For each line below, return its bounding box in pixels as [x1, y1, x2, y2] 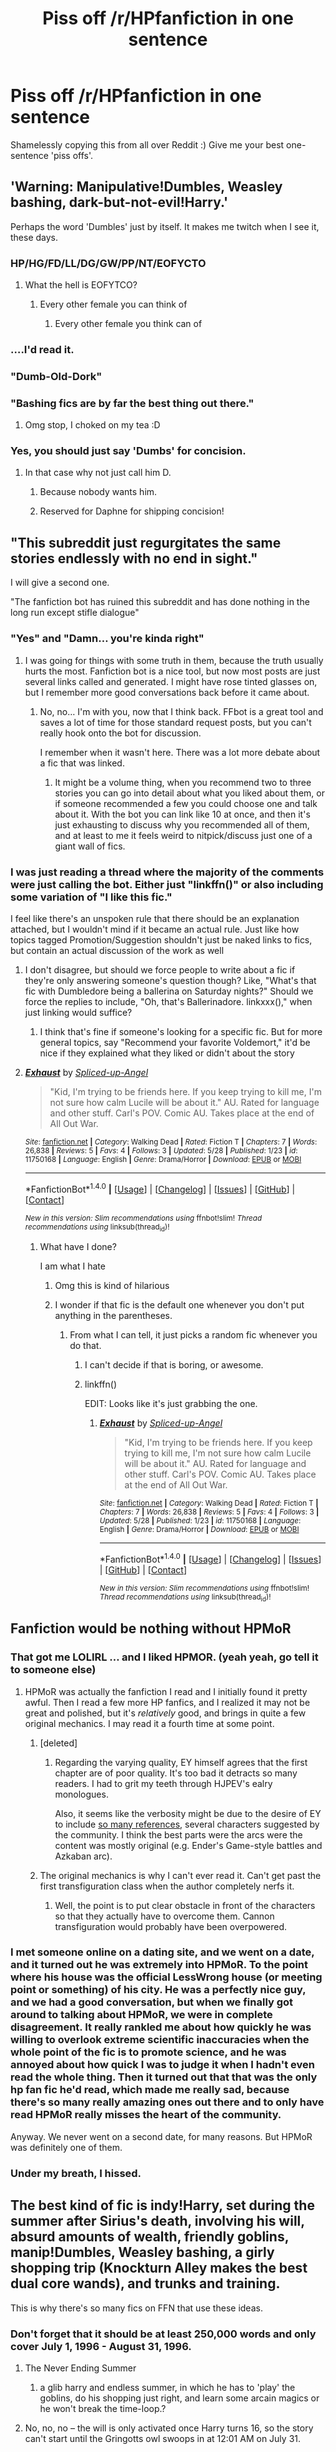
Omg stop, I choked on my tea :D [24, 419, 161, 431]
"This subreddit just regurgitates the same [10, 534, 282, 551]
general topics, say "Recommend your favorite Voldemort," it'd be [39, 1036, 311, 1048]
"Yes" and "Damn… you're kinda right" [10, 632, 205, 646]
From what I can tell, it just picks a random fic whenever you [69, 1328, 318, 1341]
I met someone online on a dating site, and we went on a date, [10, 1945, 315, 1959]
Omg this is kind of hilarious [54, 1279, 170, 1291]
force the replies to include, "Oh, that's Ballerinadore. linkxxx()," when [24, 995, 313, 1007]
